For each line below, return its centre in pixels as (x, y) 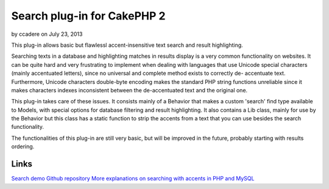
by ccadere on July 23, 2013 (47, 34)
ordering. (23, 146)
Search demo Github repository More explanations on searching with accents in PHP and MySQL (133, 179)
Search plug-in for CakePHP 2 (88, 16)
